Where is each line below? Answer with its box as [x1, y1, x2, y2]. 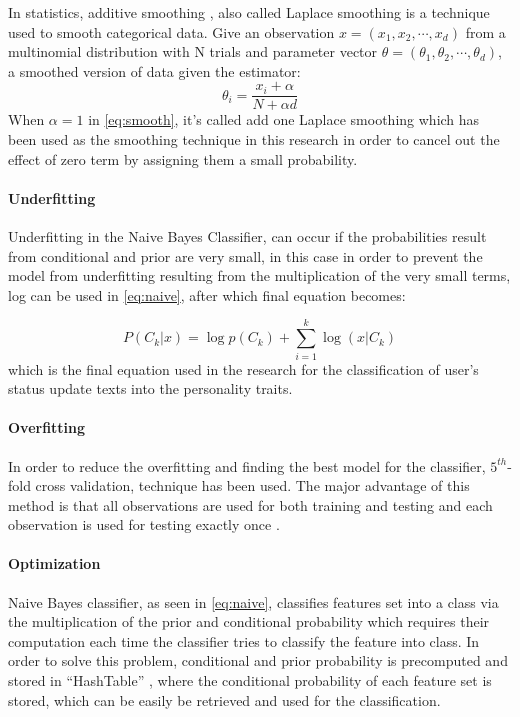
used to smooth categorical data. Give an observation [8, 21, 335, 42]
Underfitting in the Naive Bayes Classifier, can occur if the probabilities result [8, 226, 487, 247]
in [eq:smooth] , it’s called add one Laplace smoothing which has [88, 109, 480, 130]
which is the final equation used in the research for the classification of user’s [8, 358, 479, 379]
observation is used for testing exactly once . [8, 514, 280, 535]
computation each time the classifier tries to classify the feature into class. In [8, 630, 480, 651]
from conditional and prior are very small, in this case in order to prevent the [8, 245, 483, 266]
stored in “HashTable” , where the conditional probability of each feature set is [8, 670, 492, 691]
